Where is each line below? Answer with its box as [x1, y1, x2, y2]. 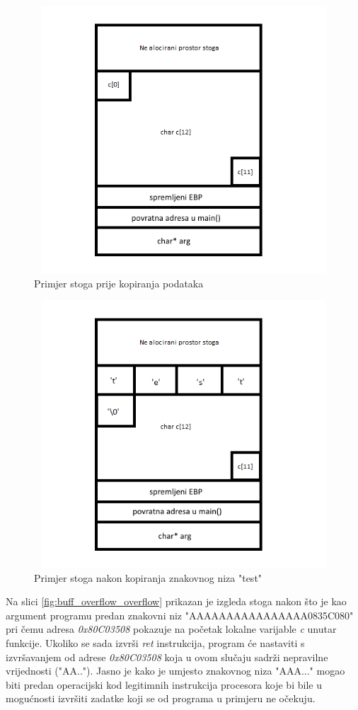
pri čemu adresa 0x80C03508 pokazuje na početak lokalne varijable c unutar [6, 622, 337, 636]
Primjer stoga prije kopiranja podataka [34, 275, 204, 290]
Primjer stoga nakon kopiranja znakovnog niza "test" [34, 570, 262, 585]
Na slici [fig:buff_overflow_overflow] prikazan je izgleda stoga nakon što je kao [6, 594, 347, 609]
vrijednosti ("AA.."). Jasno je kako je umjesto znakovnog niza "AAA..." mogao [6, 663, 345, 678]
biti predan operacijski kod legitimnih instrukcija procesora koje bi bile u [6, 677, 322, 692]
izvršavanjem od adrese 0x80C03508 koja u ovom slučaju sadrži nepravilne [6, 649, 328, 664]
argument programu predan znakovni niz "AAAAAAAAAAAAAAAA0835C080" [6, 607, 354, 622]
